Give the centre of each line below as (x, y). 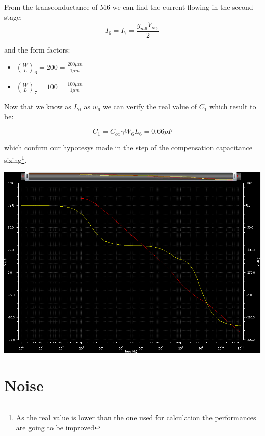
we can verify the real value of (150, 106)
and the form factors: (37, 50)
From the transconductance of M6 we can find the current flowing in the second (129, 7)
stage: (13, 17)
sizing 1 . (16, 159)
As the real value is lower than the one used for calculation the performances (136, 417)
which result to (233, 106)
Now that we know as (38, 106)
